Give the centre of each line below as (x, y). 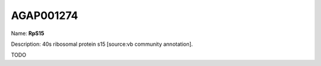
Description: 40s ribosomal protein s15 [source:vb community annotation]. (102, 44)
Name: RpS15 (28, 33)
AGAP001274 (45, 15)
